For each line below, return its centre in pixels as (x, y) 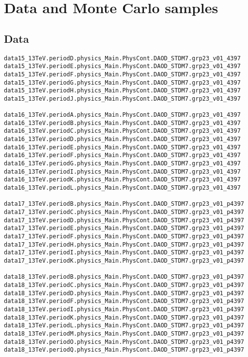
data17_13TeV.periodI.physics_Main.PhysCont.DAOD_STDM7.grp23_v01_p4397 (124, 253)
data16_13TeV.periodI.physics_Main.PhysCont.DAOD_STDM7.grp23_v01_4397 (122, 171)
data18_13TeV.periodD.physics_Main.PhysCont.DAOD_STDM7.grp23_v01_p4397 (124, 293)
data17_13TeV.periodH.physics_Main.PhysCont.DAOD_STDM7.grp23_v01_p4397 (124, 244)
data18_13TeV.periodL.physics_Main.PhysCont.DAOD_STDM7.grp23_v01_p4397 (124, 326)
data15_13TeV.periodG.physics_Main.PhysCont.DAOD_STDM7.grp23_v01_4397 (122, 82)
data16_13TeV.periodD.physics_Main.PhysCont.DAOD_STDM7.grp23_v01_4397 (122, 139)
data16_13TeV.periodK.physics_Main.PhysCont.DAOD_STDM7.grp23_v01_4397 (122, 180)
